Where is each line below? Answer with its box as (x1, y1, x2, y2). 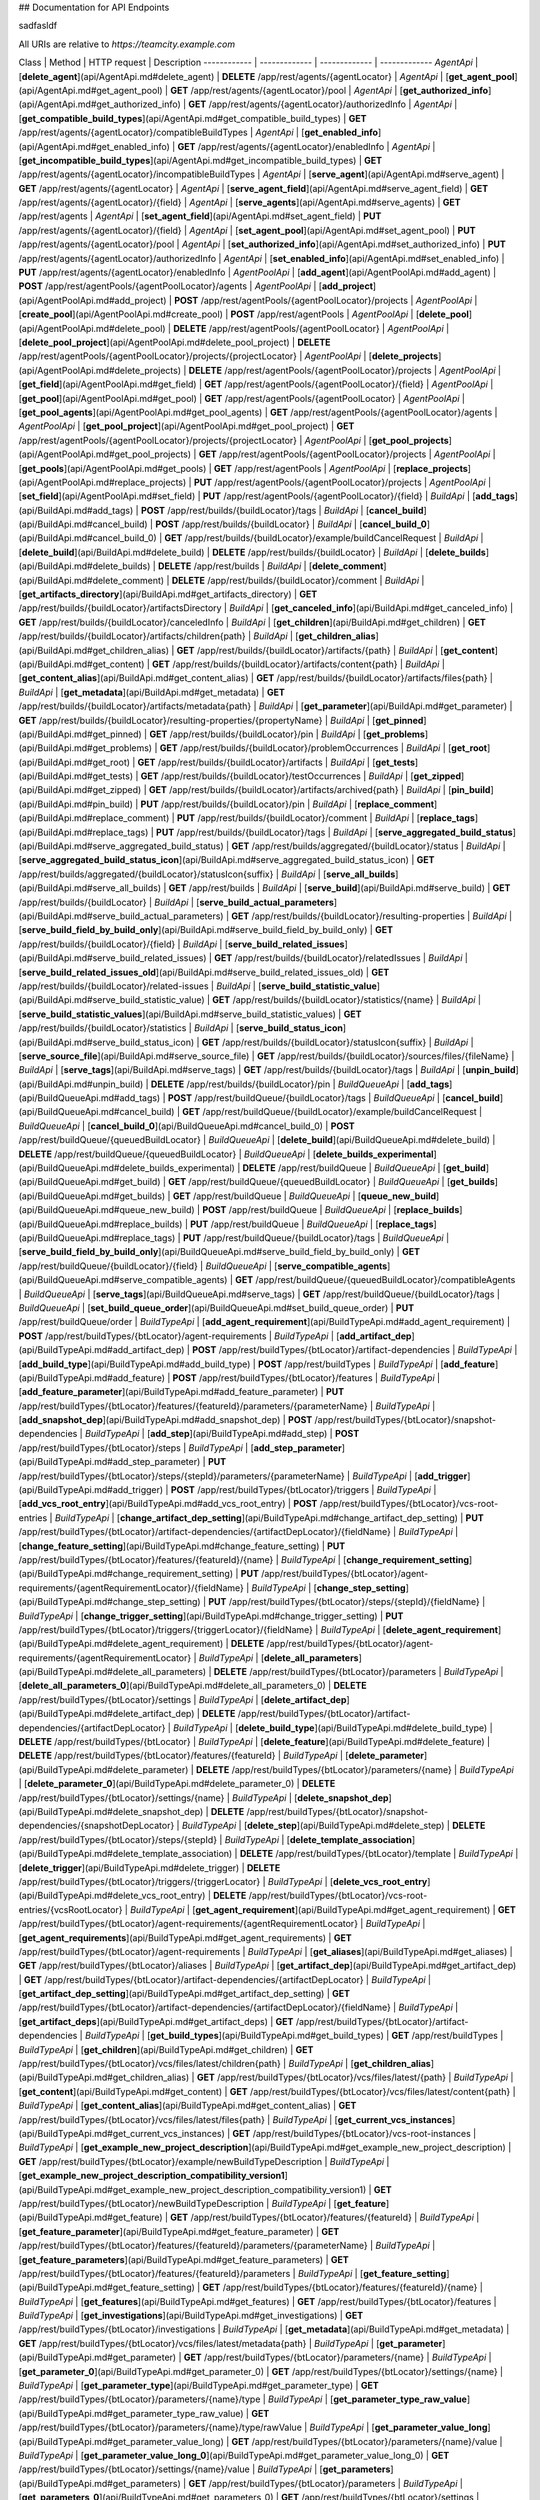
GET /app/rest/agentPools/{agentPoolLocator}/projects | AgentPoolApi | (198, 448, 496, 460)
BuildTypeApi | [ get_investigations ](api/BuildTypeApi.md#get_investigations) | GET (18, 2310, 364, 2322)
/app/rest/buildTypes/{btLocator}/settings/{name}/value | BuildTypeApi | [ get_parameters (18, 2463, 391, 2475)
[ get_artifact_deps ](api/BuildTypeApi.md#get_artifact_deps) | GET (18, 2015, 294, 2027)
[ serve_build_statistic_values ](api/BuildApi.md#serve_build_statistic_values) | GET (18, 1008, 362, 1020)
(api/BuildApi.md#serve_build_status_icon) (18, 1036, 195, 1048)
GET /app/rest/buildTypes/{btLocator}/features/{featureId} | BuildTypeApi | (170, 2211, 480, 2224)
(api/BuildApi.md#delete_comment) (18, 574, 165, 586)
